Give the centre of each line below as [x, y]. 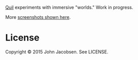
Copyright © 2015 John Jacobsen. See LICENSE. [57, 52]
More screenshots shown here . [38, 17]
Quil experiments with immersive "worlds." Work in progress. [69, 7]
